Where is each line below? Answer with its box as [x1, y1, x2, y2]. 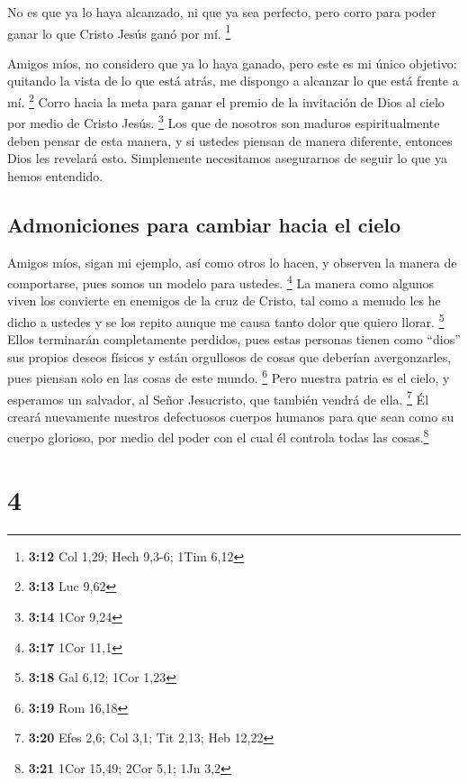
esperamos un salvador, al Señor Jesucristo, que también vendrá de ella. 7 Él [7, 387, 429, 408]
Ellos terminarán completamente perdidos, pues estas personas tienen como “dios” [7, 330, 461, 349]
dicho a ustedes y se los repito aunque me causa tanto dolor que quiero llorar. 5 [7, 309, 445, 331]
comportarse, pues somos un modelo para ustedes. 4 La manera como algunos [7, 271, 435, 292]
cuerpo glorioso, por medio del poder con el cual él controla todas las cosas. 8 [7, 425, 429, 447]
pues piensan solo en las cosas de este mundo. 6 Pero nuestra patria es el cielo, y [7, 366, 450, 387]
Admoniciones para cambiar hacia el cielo [7, 210, 400, 238]
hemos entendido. [7, 166, 103, 185]
